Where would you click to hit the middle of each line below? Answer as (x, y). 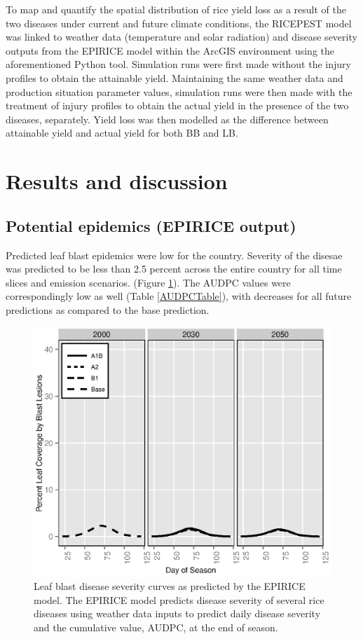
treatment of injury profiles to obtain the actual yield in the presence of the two (177, 105)
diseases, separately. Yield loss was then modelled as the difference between (167, 119)
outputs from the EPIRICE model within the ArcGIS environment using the (170, 50)
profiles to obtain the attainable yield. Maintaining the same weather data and (174, 77)
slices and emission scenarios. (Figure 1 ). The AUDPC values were (148, 282)
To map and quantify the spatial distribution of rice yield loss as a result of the (176, 9)
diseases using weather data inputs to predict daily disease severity (177, 613)
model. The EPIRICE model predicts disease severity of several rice (179, 599)
